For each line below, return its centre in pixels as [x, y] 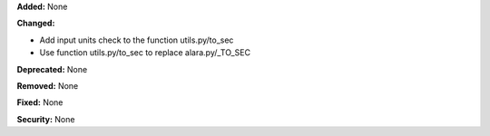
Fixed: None [40, 102]
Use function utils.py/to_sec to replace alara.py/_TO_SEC [145, 53]
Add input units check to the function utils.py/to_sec [137, 40]
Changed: [36, 24]
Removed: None [48, 85]
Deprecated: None [52, 69]
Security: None [46, 119]
